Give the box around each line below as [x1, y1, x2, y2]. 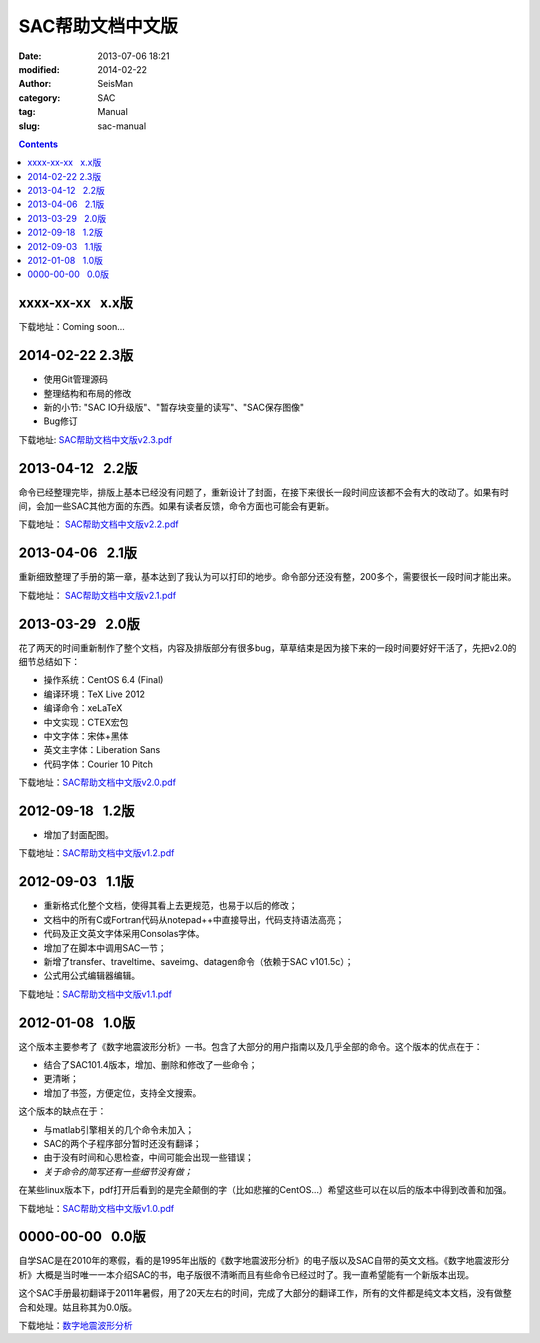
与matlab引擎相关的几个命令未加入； [43, 1123, 195, 1135]
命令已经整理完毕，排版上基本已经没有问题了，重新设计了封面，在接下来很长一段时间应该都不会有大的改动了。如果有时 [18, 486, 509, 498]
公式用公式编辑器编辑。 [43, 970, 140, 982]
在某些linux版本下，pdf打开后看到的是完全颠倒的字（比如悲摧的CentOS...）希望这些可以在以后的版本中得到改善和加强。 [18, 1184, 512, 1196]
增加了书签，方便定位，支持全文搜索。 [43, 1086, 202, 1099]
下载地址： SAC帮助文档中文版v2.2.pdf [18, 518, 179, 530]
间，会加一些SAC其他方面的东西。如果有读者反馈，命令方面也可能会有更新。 [18, 500, 335, 512]
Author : [18, 78, 52, 90]
